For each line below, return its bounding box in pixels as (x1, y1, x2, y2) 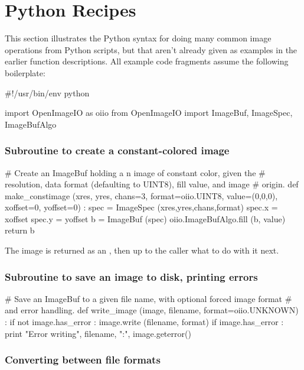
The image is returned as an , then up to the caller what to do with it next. (5, 244, 279, 257)
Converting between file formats (5, 352, 161, 367)
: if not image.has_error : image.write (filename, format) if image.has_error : (5, 316, 284, 328)
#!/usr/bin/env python (5, 86, 90, 99)
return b (5, 224, 35, 236)
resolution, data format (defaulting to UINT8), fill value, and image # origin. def (5, 178, 299, 190)
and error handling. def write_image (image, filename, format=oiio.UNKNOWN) (5, 304, 299, 316)
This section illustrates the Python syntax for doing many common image (5, 32, 272, 44)
